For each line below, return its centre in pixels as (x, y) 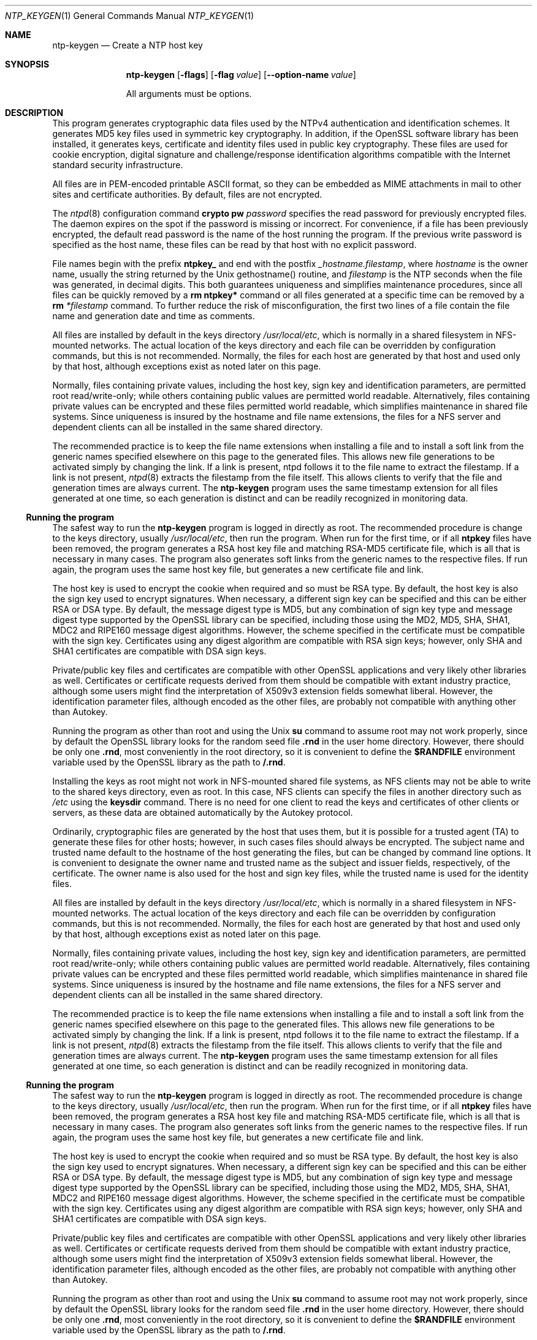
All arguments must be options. (189, 94)
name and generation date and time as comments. (154, 316)
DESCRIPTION (34, 113)
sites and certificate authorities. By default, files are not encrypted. (187, 194)
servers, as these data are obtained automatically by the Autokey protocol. (203, 812)
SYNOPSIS (27, 64)
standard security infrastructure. (118, 165)
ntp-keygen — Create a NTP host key (128, 45)
